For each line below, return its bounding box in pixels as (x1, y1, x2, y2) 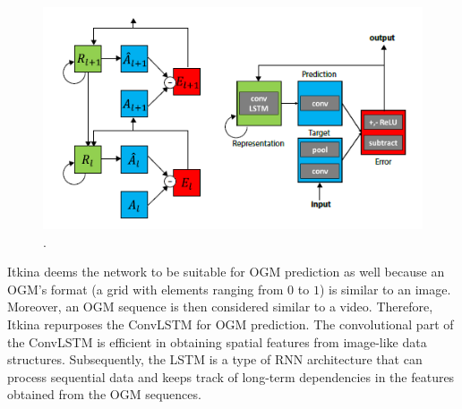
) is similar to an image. (319, 279, 451, 298)
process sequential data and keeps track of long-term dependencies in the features (7, 367, 455, 386)
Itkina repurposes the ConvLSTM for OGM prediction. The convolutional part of (7, 315, 454, 334)
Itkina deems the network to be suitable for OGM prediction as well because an (7, 262, 445, 281)
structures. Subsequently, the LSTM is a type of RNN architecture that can (7, 350, 423, 369)
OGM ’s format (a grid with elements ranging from (7, 279, 284, 298)
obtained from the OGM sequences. (7, 385, 201, 404)
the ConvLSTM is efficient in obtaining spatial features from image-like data (7, 332, 427, 351)
